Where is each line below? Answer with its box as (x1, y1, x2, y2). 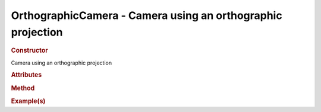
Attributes (11, 71, 42, 79)
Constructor (11, 46, 48, 55)
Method (11, 84, 35, 92)
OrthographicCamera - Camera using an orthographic (11, 9, 282, 22)
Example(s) (11, 97, 46, 105)
